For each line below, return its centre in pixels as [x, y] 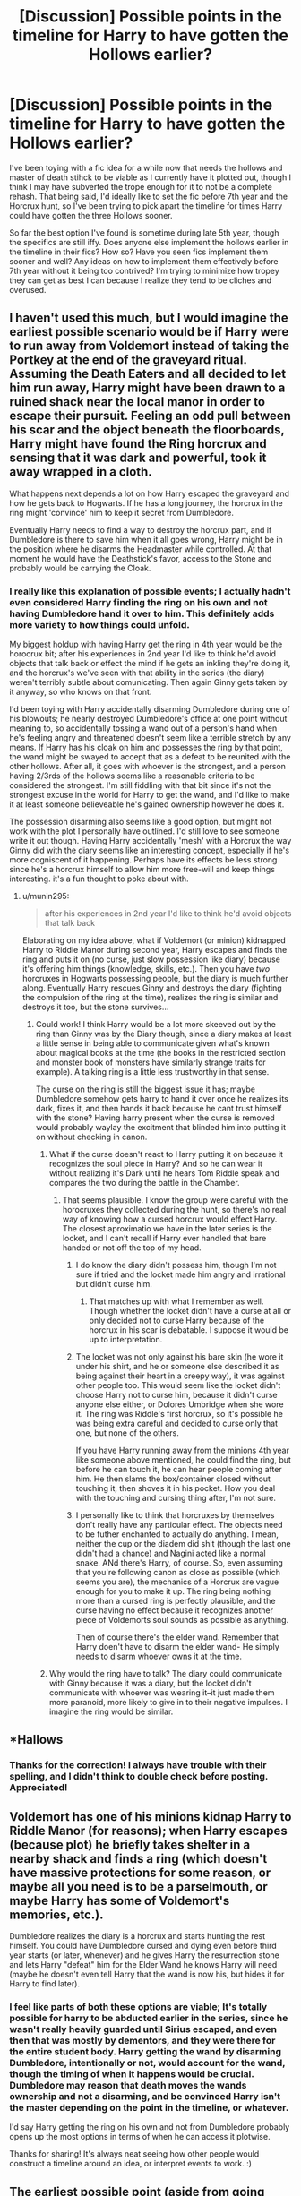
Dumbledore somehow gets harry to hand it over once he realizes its [162, 1099]
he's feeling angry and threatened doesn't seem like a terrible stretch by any [150, 738]
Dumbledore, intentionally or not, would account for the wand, [147, 2063]
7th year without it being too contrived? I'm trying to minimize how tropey [144, 270]
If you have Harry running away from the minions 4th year [182, 1450]
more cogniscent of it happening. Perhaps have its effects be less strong [143, 860]
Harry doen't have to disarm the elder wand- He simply [177, 1647]
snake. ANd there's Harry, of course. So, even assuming [180, 1563]
